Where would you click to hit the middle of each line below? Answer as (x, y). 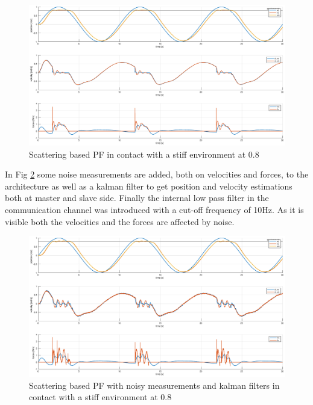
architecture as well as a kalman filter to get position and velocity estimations (149, 186)
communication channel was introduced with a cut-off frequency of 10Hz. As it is (154, 209)
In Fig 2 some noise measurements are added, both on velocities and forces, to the (157, 174)
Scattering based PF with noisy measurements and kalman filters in (154, 385)
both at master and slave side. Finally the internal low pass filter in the (137, 198)
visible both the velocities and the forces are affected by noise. (120, 221)
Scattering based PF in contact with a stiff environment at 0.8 (144, 154)
